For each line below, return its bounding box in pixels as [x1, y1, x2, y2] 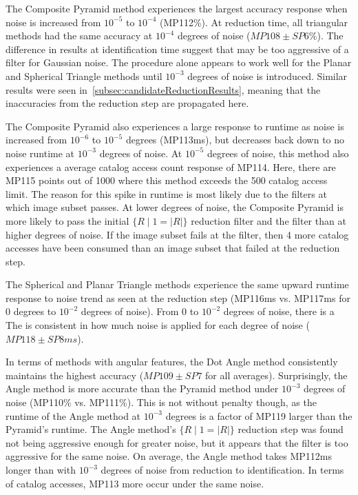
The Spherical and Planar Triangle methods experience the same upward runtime [6, 277, 349, 292]
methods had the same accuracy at [6, 28, 153, 43]
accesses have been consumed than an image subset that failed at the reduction [6, 241, 340, 255]
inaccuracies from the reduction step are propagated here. [6, 96, 249, 110]
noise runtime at [6, 145, 75, 160]
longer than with [6, 463, 76, 476]
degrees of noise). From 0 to [81, 304, 199, 319]
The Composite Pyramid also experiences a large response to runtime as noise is [6, 119, 344, 133]
